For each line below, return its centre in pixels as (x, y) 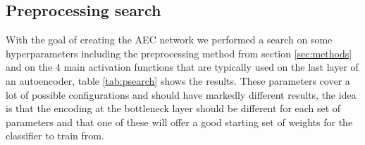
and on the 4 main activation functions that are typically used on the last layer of (182, 67)
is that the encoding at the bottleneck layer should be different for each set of (173, 108)
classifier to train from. (55, 136)
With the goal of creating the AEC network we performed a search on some (169, 40)
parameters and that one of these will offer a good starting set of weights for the (179, 122)
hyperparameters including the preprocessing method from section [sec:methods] (179, 53)
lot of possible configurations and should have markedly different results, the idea (181, 94)
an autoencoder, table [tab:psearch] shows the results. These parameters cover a (178, 80)
